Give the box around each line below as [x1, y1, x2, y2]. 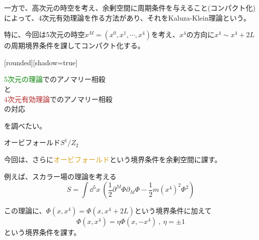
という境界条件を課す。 [4, 227, 81, 237]
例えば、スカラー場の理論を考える [4, 171, 117, 181]
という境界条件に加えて [134, 205, 212, 216]
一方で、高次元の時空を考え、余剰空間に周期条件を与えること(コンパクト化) [4, 3, 255, 13]
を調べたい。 [4, 120, 46, 131]
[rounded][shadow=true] [4, 57, 78, 67]
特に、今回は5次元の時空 [4, 29, 85, 40]
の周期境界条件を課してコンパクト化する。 [4, 40, 145, 51]
